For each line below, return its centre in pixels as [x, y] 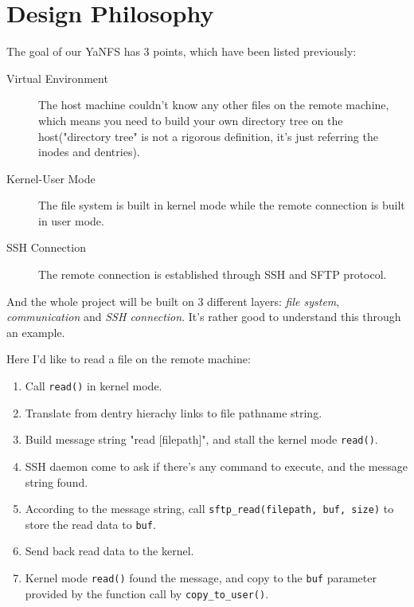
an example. [36, 332]
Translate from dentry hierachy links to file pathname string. [174, 412]
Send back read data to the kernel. [109, 551]
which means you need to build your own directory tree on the [191, 120]
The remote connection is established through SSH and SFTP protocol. [213, 274]
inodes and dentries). [89, 152]
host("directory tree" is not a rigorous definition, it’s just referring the [208, 136]
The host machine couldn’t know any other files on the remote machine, [214, 105]
